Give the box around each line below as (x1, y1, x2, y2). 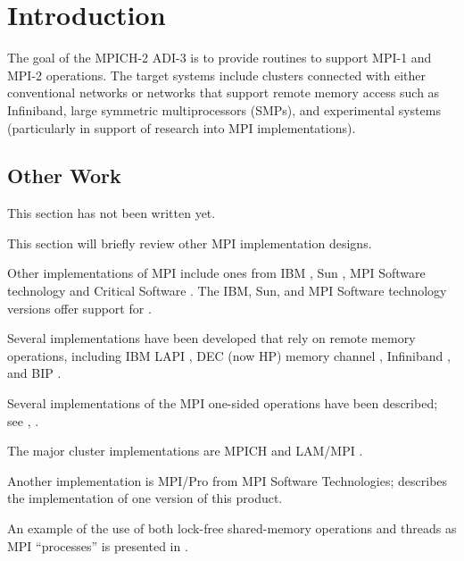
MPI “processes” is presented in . (7, 536, 188, 555)
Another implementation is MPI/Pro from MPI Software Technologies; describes (7, 471, 448, 490)
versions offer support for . (7, 298, 152, 317)
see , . (7, 411, 39, 430)
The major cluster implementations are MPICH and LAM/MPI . (7, 441, 363, 460)
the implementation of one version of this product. (7, 489, 283, 507)
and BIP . (7, 364, 62, 382)
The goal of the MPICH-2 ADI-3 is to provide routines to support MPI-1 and (7, 48, 432, 67)
